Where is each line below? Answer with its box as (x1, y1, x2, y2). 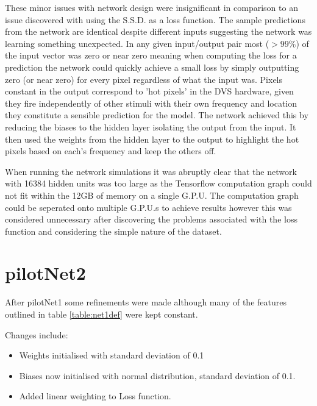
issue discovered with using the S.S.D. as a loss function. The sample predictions (5, 13, 305, 26)
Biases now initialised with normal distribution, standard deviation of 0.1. (19, 369, 296, 382)
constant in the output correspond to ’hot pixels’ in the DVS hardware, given (5, 85, 294, 98)
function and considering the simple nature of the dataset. (5, 224, 222, 237)
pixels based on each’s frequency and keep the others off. (5, 144, 216, 157)
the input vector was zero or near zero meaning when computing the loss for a (5, 49, 297, 62)
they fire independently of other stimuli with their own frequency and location (5, 96, 297, 109)
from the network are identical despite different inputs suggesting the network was (5, 25, 312, 38)
